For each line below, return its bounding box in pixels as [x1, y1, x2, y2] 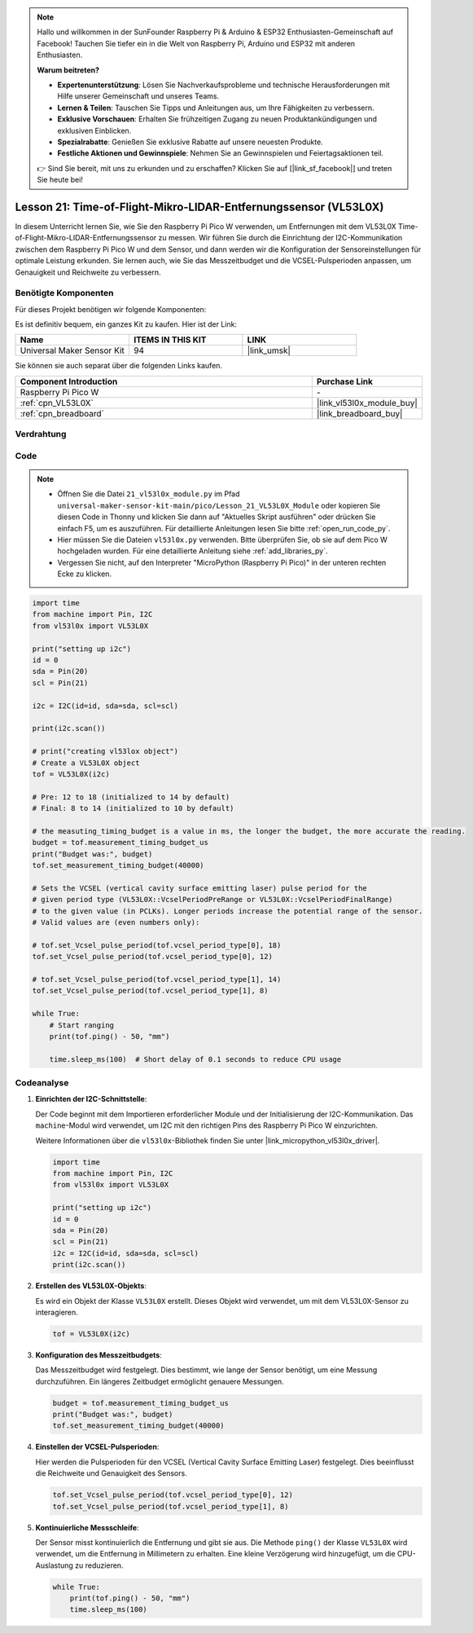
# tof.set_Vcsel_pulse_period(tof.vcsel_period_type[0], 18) [32, 940, 282, 949]
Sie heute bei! [37, 175, 83, 185]
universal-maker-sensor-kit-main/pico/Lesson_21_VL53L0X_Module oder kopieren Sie [57, 500, 381, 510]
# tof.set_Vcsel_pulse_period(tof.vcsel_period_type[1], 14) [32, 975, 282, 984]
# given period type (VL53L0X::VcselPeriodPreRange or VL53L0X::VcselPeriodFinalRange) [32, 895, 393, 905]
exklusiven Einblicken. [57, 125, 132, 135]
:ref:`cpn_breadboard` [20, 407, 105, 419]
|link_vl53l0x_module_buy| [316, 397, 418, 408]
